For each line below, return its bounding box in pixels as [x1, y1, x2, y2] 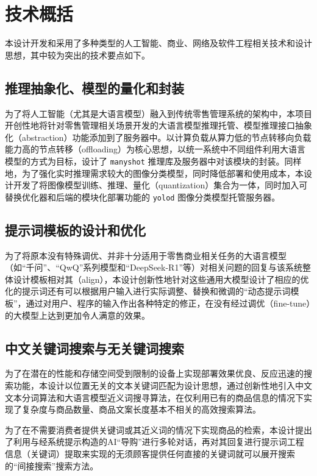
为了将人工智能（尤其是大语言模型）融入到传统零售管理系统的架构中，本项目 [5, 107, 312, 119]
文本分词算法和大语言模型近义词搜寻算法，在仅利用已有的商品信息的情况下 [5, 391, 304, 403]
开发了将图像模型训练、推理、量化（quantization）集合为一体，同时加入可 [13, 179, 308, 191]
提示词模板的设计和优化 [5, 220, 146, 239]
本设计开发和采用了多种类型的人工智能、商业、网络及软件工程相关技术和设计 [5, 37, 312, 49]
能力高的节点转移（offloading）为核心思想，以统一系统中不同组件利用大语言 [5, 143, 306, 155]
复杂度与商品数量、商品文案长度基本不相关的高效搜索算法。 [21, 403, 261, 416]
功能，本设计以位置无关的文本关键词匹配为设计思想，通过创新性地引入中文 [13, 378, 312, 391]
